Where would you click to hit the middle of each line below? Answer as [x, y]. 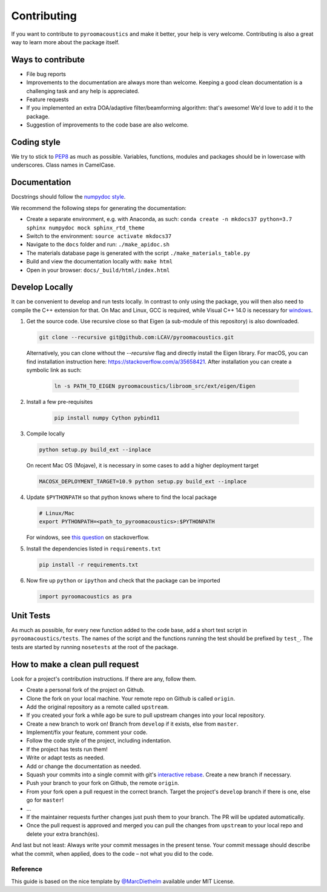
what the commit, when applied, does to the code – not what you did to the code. [112, 853]
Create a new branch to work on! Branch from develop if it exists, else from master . [132, 724]
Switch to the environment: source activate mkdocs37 [99, 236]
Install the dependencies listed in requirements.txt [94, 549]
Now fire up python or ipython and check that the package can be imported [123, 580]
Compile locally [45, 434]
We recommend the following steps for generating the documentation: [99, 208]
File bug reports [46, 74]
